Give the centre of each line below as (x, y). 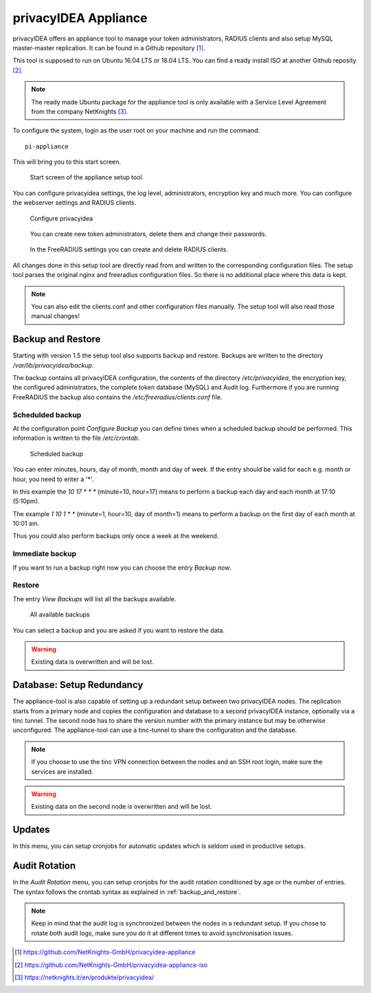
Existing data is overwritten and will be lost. (92, 662)
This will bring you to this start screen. (67, 162)
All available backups (60, 614)
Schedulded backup (47, 414)
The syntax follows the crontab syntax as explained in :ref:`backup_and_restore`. (127, 892)
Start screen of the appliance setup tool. (87, 177)
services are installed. (62, 771)
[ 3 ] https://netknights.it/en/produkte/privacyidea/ (85, 977)
